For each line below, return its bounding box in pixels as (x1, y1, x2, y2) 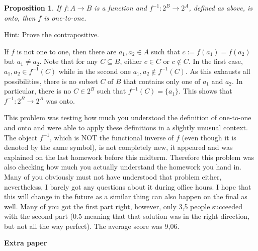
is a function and (94, 3, 147, 13)
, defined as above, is (189, 3, 253, 13)
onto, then (4, 12, 36, 23)
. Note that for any (39, 56, 98, 66)
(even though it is (182, 132, 236, 142)
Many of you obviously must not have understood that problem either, (4, 171, 222, 182)
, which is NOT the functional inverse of (49, 132, 174, 142)
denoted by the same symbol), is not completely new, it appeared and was (4, 142, 233, 152)
